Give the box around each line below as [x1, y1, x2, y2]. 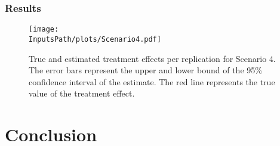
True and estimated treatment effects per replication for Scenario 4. [29, 52, 276, 64]
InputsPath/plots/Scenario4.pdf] [29, 35, 161, 44]
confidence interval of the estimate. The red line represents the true [29, 75, 275, 88]
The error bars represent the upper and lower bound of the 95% [29, 64, 262, 76]
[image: [29, 25, 59, 34]
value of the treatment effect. [29, 87, 135, 100]
